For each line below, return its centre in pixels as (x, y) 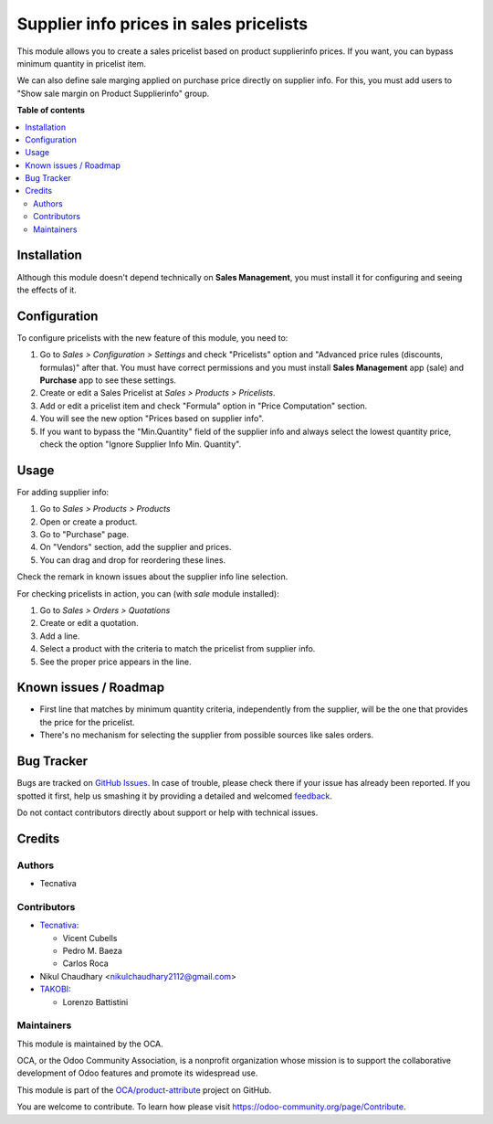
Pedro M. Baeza (93, 951)
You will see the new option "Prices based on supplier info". (152, 419)
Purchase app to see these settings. (108, 380)
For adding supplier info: (63, 492)
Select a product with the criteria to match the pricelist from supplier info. (178, 649)
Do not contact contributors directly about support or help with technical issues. (168, 812)
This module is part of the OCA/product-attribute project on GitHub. (144, 1090)
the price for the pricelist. (88, 722)
